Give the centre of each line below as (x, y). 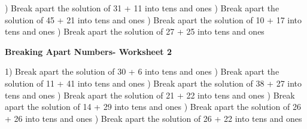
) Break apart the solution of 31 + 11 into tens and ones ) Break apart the (142, 8)
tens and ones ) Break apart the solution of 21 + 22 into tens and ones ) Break (150, 95)
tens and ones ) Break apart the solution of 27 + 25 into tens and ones (135, 31)
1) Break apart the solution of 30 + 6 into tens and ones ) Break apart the (142, 71)
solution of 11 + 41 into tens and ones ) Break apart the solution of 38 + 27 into (153, 83)
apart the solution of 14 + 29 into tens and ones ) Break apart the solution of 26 (153, 107)
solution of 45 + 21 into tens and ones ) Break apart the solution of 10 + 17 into (153, 19)
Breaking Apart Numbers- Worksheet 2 (89, 51)
